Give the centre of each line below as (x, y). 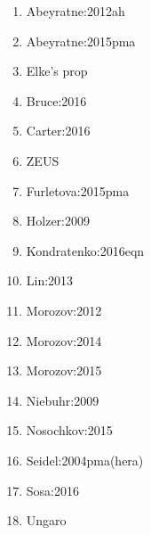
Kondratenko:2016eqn (85, 250)
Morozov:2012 (64, 310)
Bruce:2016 (56, 100)
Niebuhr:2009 (63, 400)
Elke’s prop (57, 71)
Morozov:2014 (64, 340)
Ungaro (46, 520)
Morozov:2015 (64, 370)
